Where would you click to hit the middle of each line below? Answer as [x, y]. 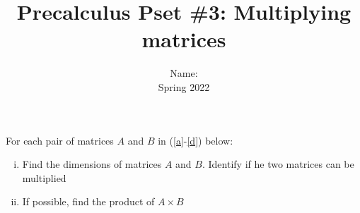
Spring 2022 [184, 86]
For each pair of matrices [60, 140]
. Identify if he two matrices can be [278, 164]
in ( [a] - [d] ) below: [196, 140]
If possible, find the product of [88, 201]
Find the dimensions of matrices [92, 164]
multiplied [44, 177]
